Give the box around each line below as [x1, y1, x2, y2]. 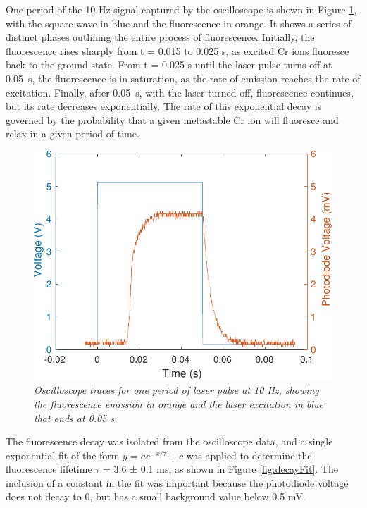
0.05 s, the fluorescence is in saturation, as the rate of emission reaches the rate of [6, 70, 361, 85]
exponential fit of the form [6, 447, 120, 462]
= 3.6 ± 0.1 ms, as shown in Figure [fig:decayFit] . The [103, 461, 338, 476]
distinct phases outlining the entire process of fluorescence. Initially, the [6, 30, 315, 44]
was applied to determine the [186, 447, 312, 462]
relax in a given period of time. [6, 126, 139, 141]
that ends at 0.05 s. [34, 410, 118, 425]
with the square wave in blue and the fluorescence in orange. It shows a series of [6, 16, 352, 30]
